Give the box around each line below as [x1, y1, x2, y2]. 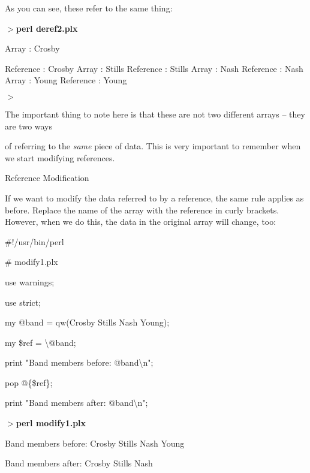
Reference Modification [5, 171, 89, 184]
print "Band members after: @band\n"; [5, 396, 148, 409]
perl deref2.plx [16, 22, 78, 34]
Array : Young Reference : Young [5, 74, 127, 86]
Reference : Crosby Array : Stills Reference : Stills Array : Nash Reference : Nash [5, 62, 303, 74]
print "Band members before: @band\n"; [5, 356, 154, 369]
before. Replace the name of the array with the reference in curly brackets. [5, 203, 279, 216]
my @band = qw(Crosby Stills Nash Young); [5, 316, 170, 329]
